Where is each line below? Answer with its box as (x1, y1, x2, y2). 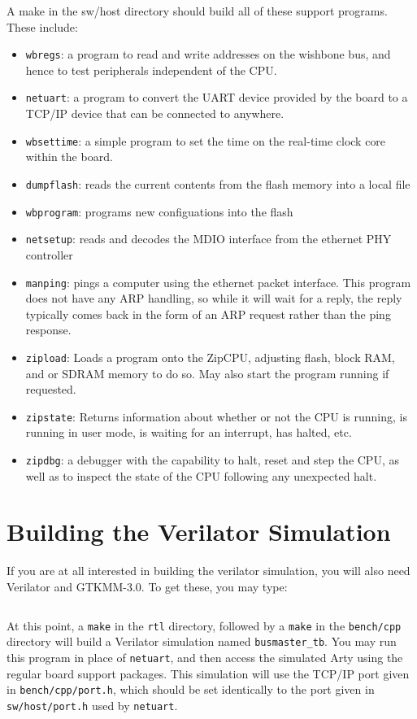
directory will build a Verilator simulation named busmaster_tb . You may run (7, 633, 397, 650)
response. (25, 321, 72, 338)
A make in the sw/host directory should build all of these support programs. (7, 2, 388, 19)
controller (25, 246, 73, 263)
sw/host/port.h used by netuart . (7, 696, 178, 713)
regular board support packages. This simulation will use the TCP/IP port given (7, 665, 410, 682)
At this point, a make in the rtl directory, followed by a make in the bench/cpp (7, 617, 402, 634)
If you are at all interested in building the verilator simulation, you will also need (7, 562, 410, 579)
